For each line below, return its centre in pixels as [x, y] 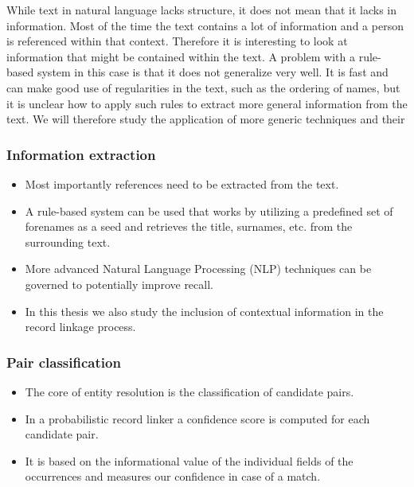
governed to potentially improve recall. [119, 284]
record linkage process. [80, 327]
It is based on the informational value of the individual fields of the [189, 460]
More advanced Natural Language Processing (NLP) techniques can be [198, 269]
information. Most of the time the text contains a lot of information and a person [205, 25]
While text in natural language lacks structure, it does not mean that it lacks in [202, 10]
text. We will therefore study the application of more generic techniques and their [206, 119]
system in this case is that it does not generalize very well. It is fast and [213, 72]
